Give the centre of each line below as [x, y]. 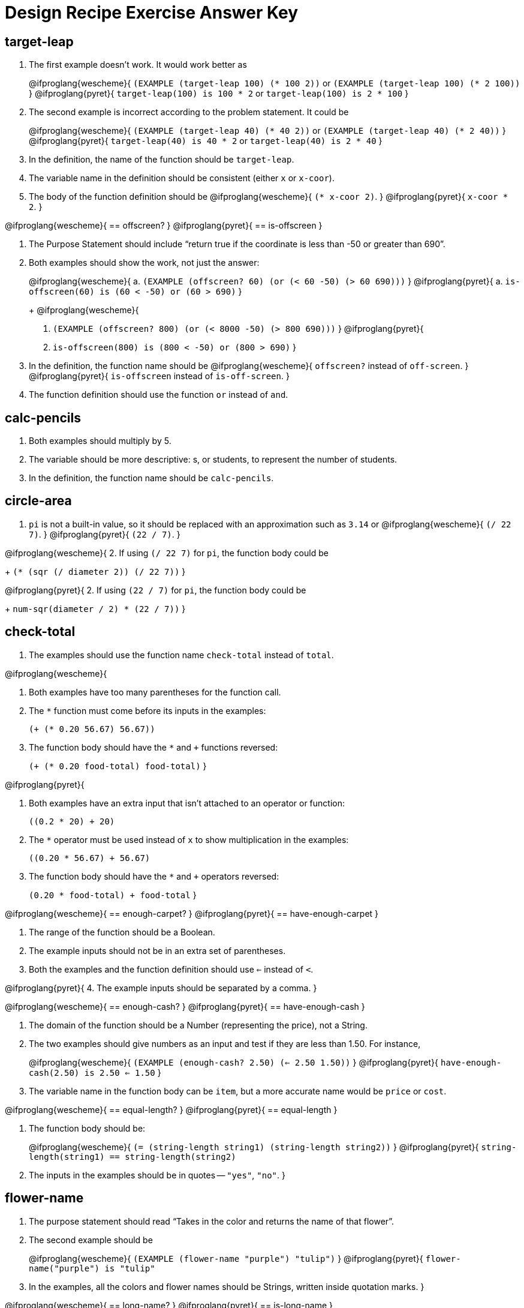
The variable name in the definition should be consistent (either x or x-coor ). [182, 178]
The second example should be [91, 1240]
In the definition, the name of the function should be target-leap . [162, 160]
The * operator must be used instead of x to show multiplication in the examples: [189, 839]
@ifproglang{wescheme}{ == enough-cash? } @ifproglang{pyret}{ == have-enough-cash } [185, 1006]
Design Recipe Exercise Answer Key [152, 13]
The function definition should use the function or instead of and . [159, 395]
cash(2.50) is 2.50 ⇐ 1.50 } [95, 1072]
